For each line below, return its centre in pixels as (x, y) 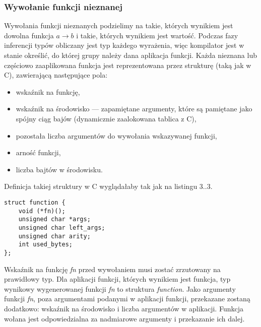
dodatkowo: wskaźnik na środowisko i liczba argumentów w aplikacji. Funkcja (124, 308)
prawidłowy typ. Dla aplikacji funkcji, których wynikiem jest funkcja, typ (117, 279)
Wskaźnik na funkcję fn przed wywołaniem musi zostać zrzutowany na (112, 269)
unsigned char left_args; (62, 227)
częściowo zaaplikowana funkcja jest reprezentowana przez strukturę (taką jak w (128, 65)
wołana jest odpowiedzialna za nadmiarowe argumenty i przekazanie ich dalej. (124, 318)
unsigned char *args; (54, 219)
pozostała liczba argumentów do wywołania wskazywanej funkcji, (116, 135)
